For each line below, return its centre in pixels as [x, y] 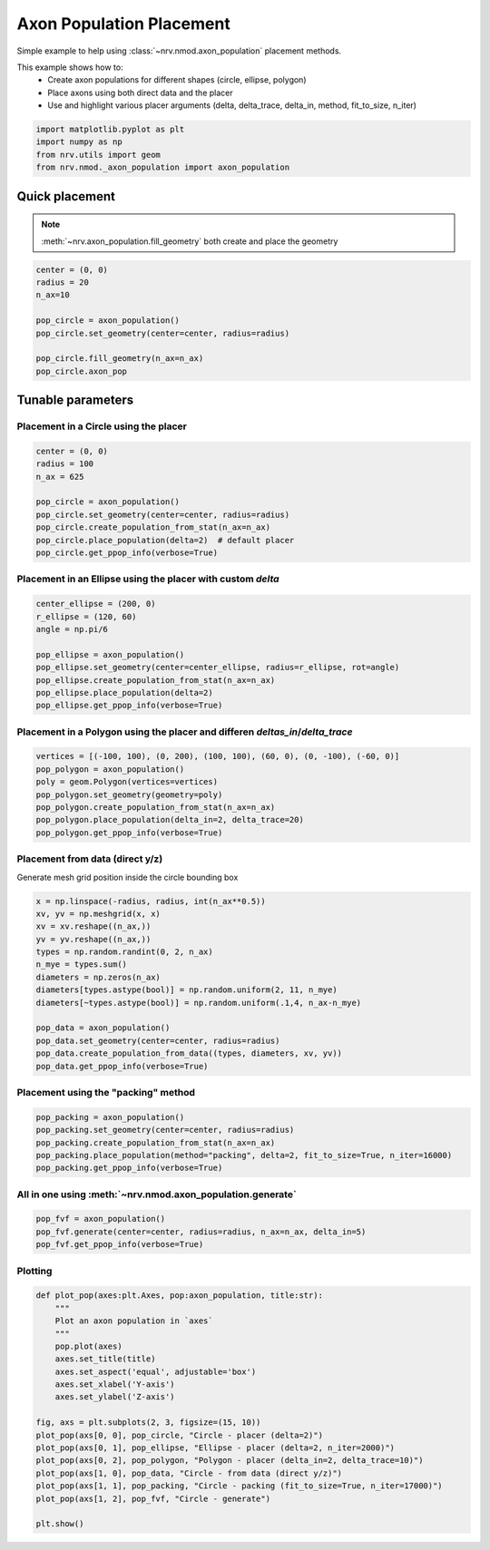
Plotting [34, 1271]
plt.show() [60, 1524]
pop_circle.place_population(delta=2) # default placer [165, 540]
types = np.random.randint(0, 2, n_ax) [124, 952]
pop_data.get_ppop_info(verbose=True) [122, 1066]
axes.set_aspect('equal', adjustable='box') [156, 1371]
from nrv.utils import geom [98, 155]
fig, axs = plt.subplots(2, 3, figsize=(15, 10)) [148, 1423]
